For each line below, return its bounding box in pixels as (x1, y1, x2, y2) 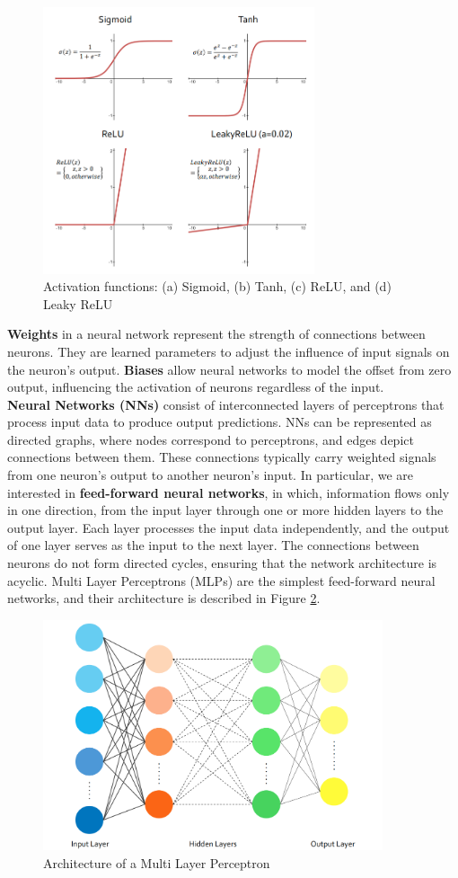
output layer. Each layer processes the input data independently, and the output (7, 518, 450, 537)
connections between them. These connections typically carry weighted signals (7, 448, 436, 466)
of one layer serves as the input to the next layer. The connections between (7, 536, 419, 554)
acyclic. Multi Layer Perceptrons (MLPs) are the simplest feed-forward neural (7, 571, 436, 590)
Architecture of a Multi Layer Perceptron (43, 853, 270, 872)
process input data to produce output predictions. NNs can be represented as (7, 412, 432, 431)
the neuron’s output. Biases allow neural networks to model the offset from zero (7, 359, 452, 378)
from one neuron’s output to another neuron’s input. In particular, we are (7, 466, 413, 484)
